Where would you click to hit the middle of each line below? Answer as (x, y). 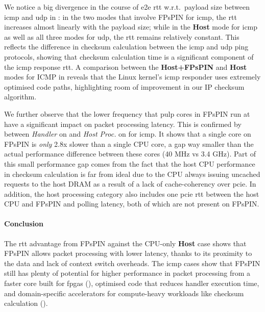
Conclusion (24, 224)
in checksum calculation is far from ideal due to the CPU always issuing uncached (132, 174)
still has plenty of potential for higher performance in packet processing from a (127, 273)
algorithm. (20, 97)
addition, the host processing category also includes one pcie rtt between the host (132, 193)
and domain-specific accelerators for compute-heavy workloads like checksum (124, 293)
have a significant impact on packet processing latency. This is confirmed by (123, 124)
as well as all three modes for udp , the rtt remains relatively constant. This (122, 36)
